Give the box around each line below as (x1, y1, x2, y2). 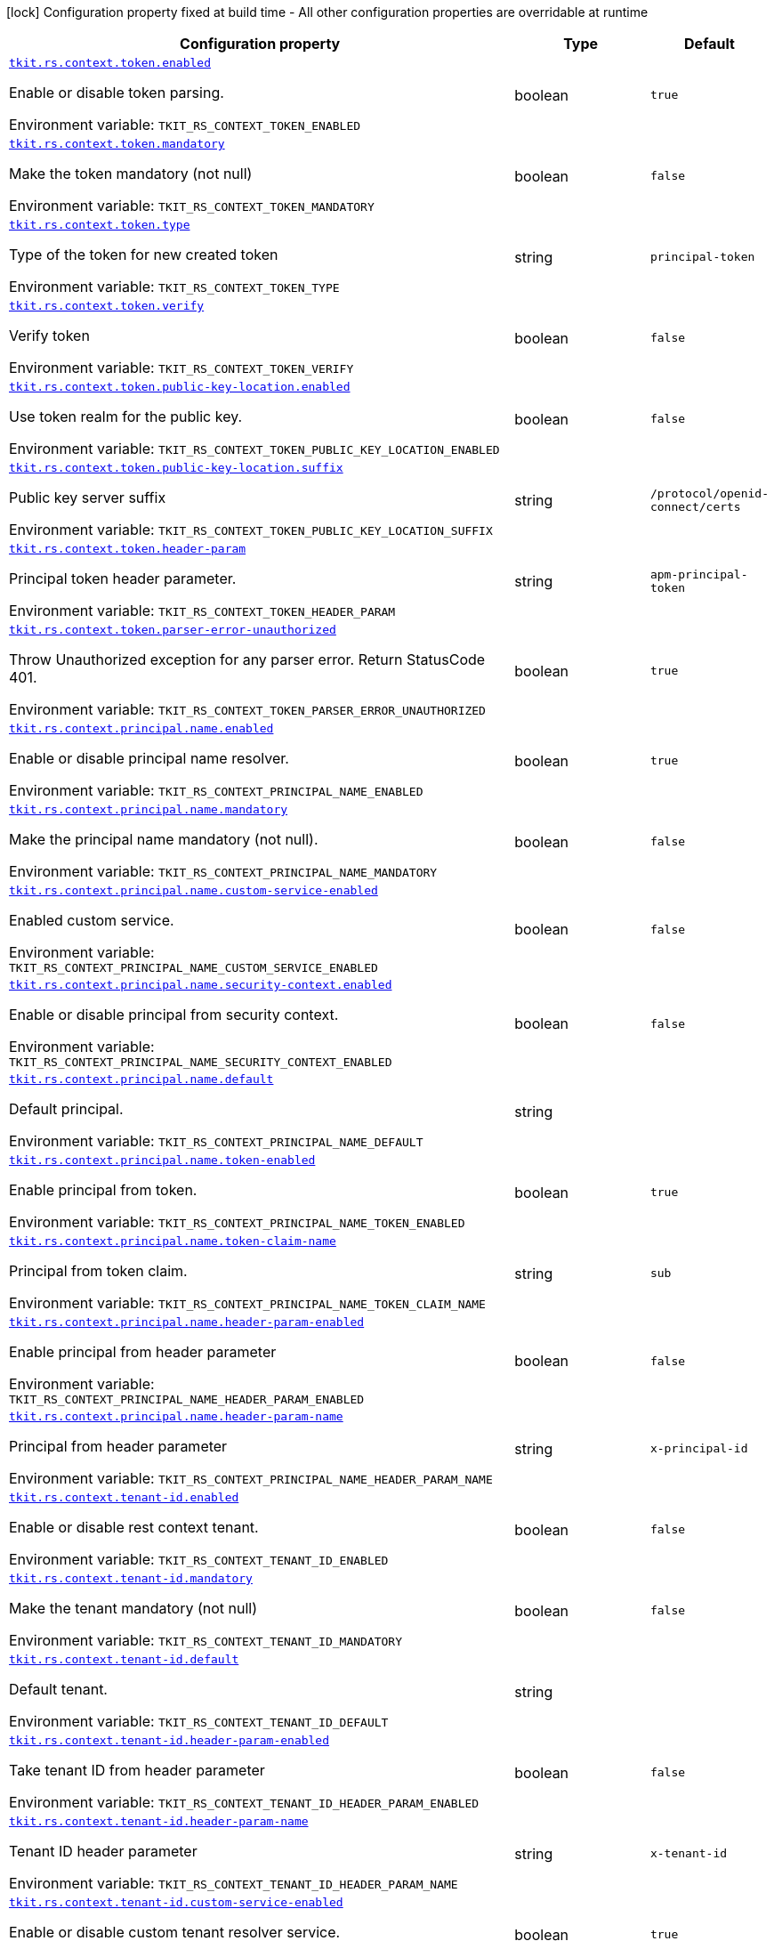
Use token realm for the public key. (9, 408, 243, 425)
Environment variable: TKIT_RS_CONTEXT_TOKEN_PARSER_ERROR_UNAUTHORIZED (9, 700, 486, 718)
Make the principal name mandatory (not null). (9, 830, 318, 848)
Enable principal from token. (9, 1181, 198, 1199)
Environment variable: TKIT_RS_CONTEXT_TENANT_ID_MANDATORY (9, 1631, 403, 1649)
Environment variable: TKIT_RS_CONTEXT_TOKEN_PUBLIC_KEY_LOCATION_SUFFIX (9, 521, 493, 538)
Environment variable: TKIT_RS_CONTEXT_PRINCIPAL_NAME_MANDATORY (9, 862, 438, 880)
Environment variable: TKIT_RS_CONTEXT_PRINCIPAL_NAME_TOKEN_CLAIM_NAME (9, 1294, 486, 1312)
